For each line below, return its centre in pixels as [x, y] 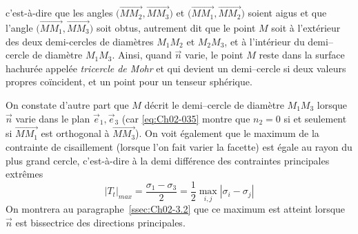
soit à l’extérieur [306, 28]
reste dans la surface [302, 55]
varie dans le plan [53, 118]
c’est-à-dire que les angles [59, 13]
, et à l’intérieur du [265, 41]
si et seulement [315, 118]
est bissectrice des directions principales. [100, 223]
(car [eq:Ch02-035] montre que [186, 118]
